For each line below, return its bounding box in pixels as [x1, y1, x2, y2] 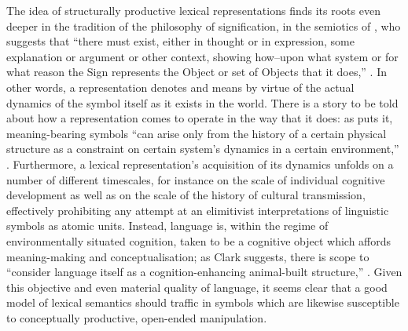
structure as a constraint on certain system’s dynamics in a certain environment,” [6, 140, 399, 157]
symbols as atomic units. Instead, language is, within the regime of [6, 217, 329, 234]
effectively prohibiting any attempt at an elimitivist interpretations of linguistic [6, 202, 389, 218]
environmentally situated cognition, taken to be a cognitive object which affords [6, 232, 391, 249]
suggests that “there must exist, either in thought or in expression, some [6, 33, 355, 49]
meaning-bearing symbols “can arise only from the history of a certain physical [6, 125, 387, 141]
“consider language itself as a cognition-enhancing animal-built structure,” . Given [6, 264, 402, 280]
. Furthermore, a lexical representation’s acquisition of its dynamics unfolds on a [6, 155, 394, 172]
